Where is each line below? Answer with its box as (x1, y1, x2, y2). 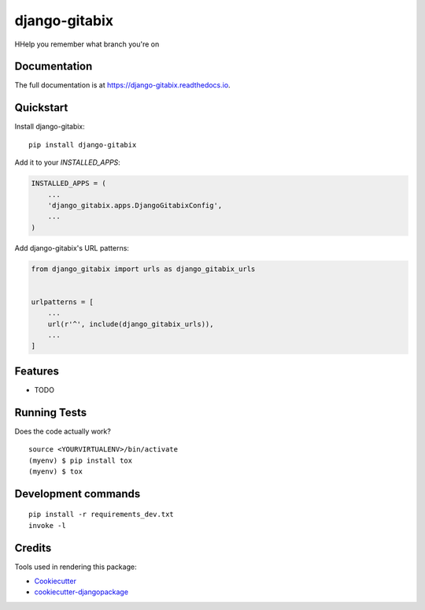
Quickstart (14, 101, 68, 114)
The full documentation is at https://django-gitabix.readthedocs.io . (14, 80, 231, 90)
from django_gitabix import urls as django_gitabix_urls (31, 264, 256, 273)
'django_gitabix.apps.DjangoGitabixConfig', (47, 201, 223, 210)
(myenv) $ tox (28, 467, 83, 476)
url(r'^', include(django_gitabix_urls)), (47, 319, 214, 329)
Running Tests (14, 406, 87, 419)
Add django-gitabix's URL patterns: (14, 243, 130, 252)
